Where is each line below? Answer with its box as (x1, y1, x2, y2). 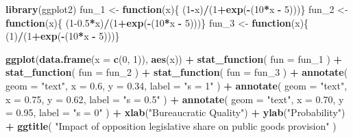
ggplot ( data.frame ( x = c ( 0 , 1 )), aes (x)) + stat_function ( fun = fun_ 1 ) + (5, 51, 343, 66)
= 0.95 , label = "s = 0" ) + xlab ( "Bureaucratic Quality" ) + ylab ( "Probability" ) (5, 105, 345, 120)
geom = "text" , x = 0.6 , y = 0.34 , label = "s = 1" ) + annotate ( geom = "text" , (5, 78, 348, 92)
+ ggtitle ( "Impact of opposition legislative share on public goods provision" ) (5, 118, 337, 133)
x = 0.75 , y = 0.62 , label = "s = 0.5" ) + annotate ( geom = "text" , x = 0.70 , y (5, 92, 344, 106)
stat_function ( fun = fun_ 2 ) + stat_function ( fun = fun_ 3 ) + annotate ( (5, 65, 348, 79)
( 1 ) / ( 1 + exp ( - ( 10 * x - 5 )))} (5, 29, 120, 43)
